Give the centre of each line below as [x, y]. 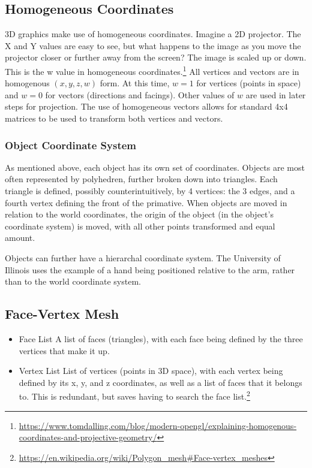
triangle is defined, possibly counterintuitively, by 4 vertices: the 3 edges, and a [150, 191]
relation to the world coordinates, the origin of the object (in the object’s [139, 214]
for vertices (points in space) [249, 83]
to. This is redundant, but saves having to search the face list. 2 [134, 395]
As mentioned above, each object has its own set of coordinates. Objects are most [155, 167]
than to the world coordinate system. [73, 281]
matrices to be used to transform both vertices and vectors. [114, 118]
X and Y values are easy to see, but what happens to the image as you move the [153, 45]
